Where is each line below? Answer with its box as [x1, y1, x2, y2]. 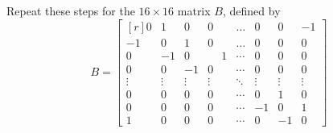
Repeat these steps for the [6, 2, 135, 19]
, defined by [222, 2, 281, 19]
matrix [177, 2, 211, 19]
